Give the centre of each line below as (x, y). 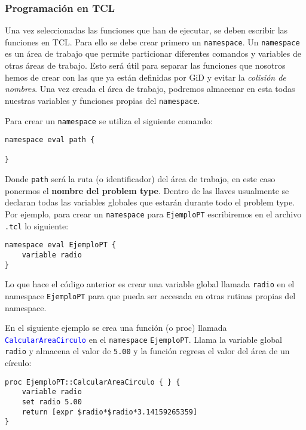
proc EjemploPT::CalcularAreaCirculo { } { (93, 382)
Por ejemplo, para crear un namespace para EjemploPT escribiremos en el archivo (153, 214)
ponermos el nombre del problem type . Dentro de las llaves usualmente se (147, 190)
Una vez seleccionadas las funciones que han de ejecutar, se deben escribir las (146, 30)
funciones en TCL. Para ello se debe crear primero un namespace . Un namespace (152, 42)
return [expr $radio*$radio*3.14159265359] (110, 412)
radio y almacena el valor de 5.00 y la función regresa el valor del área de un (147, 351)
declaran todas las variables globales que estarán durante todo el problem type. (150, 202)
